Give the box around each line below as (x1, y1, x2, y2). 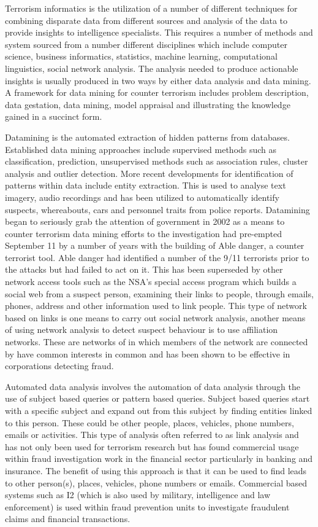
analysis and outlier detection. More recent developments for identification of (5, 166, 293, 179)
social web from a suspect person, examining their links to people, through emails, (5, 287, 314, 300)
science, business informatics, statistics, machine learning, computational (5, 50, 278, 63)
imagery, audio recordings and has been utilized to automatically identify (5, 190, 279, 203)
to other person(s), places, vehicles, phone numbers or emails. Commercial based (5, 476, 308, 489)
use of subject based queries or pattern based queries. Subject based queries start (5, 392, 310, 405)
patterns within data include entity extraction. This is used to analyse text (5, 179, 286, 192)
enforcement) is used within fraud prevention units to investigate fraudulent (5, 500, 290, 513)
